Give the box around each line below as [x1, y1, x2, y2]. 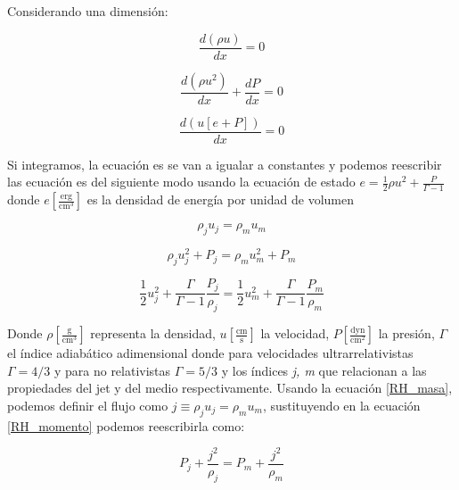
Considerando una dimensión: [7, 2, 168, 20]
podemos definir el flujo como [7, 395, 168, 414]
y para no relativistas [53, 361, 171, 379]
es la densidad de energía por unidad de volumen [86, 190, 354, 209]
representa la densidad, [90, 324, 216, 343]
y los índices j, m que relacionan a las [221, 361, 427, 379]
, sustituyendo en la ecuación [262, 395, 421, 414]
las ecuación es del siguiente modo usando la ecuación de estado [7, 172, 356, 191]
